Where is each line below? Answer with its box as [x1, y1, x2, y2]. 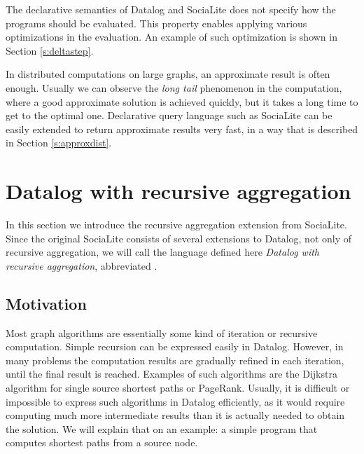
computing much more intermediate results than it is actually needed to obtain [6, 408, 345, 422]
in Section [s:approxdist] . [6, 135, 112, 150]
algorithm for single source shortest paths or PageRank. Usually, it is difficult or [6, 380, 350, 395]
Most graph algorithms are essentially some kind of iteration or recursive [6, 325, 318, 340]
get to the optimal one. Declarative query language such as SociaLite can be [6, 108, 332, 123]
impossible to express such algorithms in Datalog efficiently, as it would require [6, 394, 345, 408]
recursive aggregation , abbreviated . [6, 258, 157, 273]
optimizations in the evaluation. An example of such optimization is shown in [6, 29, 337, 44]
